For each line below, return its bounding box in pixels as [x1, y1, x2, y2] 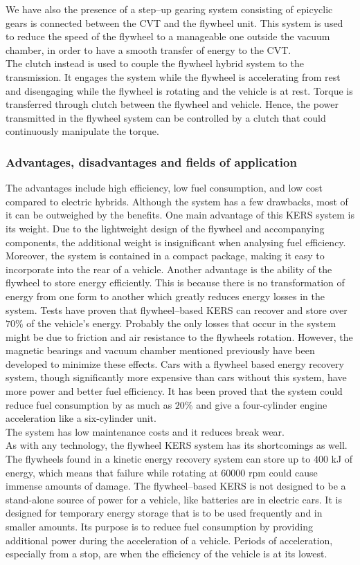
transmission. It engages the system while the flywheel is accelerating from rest [6, 69, 341, 84]
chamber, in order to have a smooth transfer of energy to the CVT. [6, 42, 291, 57]
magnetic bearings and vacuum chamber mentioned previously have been [6, 343, 315, 358]
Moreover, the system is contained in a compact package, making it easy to [6, 248, 325, 263]
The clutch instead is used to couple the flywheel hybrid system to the [6, 56, 304, 71]
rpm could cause [248, 465, 318, 479]
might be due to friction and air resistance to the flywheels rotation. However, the [6, 329, 353, 344]
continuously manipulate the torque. [6, 124, 159, 138]
